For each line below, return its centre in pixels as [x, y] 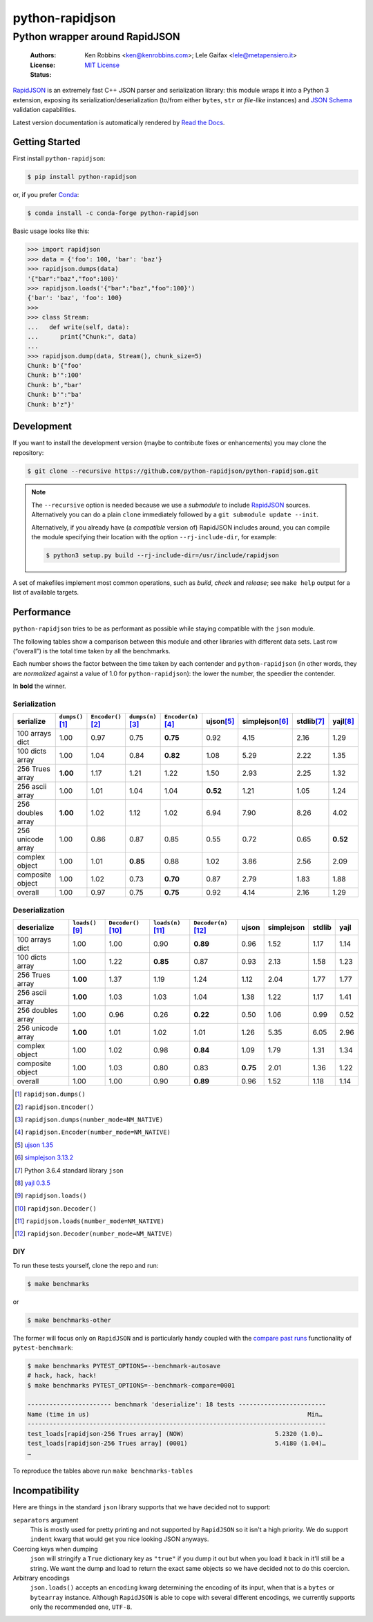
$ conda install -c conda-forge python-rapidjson [113, 213]
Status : [41, 74]
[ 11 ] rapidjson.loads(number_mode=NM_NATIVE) [90, 1221]
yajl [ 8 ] [344, 721]
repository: [28, 452]
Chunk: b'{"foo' [55, 366]
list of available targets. [46, 593]
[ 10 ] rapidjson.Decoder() [56, 1208]
